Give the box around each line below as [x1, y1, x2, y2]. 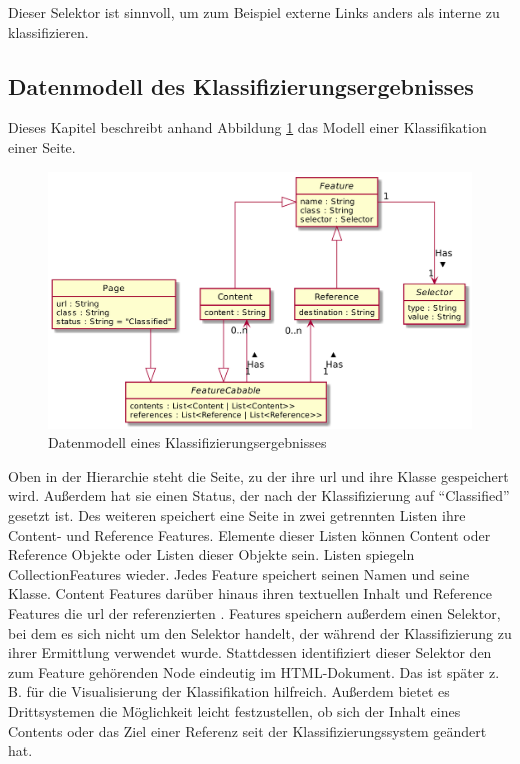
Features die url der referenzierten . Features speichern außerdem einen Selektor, [8, 603, 501, 624]
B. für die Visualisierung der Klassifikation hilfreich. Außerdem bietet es [8, 681, 450, 702]
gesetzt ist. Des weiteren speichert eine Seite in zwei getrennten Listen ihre [8, 505, 466, 526]
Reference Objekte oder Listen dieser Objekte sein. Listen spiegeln [8, 544, 415, 565]
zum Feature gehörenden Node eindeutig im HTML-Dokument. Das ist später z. [8, 661, 500, 682]
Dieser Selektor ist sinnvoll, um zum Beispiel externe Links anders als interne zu [8, 2, 500, 22]
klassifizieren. [8, 21, 89, 42]
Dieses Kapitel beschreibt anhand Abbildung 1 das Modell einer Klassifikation [8, 117, 487, 138]
